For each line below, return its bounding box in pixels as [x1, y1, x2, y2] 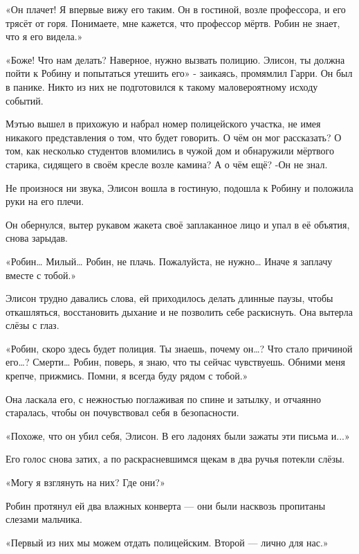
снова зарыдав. [6, 231, 68, 245]
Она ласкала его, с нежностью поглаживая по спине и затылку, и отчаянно [6, 391, 322, 406]
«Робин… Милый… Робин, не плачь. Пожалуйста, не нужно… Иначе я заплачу [6, 253, 333, 268]
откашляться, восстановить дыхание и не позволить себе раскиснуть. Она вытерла [6, 304, 353, 319]
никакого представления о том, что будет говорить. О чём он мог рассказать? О [6, 129, 342, 144]
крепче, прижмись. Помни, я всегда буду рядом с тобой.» [6, 368, 248, 383]
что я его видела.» [6, 29, 83, 44]
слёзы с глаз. [6, 318, 59, 332]
